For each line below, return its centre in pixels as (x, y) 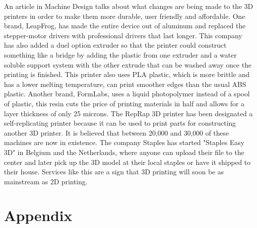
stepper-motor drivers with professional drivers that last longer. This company (123, 35)
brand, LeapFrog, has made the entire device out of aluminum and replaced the (125, 26)
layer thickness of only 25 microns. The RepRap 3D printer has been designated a (128, 113)
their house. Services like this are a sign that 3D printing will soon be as (114, 172)
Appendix (38, 215)
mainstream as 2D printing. (46, 181)
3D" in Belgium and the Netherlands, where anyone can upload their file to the (124, 152)
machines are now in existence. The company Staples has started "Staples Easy (124, 142)
